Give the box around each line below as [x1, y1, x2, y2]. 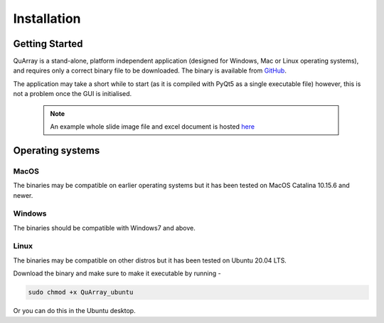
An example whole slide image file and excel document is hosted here [50, 122, 255, 131]
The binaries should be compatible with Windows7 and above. [13, 223, 196, 232]
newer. [13, 191, 33, 199]
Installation [13, 11, 81, 26]
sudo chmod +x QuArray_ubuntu [28, 288, 134, 297]
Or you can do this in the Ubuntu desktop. [13, 307, 136, 315]
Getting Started [13, 38, 83, 50]
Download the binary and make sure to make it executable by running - [13, 269, 221, 277]
